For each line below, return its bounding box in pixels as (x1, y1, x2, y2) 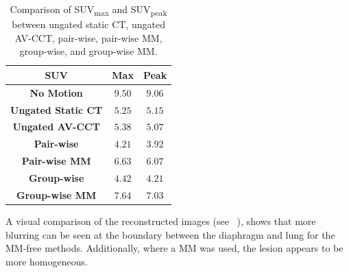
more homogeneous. (5, 254, 88, 268)
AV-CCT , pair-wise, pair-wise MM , (14, 30, 163, 45)
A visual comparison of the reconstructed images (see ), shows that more (5, 213, 316, 228)
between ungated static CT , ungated (12, 17, 165, 32)
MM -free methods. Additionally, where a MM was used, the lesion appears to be (5, 241, 344, 255)
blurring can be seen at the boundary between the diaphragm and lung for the (5, 227, 335, 241)
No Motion (29, 85, 83, 99)
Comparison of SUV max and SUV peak (10, 2, 167, 18)
